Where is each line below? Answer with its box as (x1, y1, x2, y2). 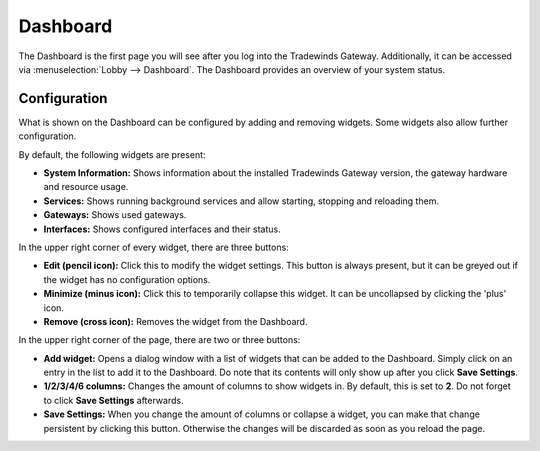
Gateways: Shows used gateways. (43, 209, 187, 221)
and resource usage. (43, 181, 129, 193)
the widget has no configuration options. (43, 273, 211, 285)
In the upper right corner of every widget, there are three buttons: (18, 241, 289, 253)
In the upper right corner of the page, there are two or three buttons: (18, 334, 301, 346)
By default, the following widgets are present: (18, 148, 206, 160)
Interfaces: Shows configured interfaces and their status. (43, 223, 281, 235)
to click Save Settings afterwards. (43, 394, 184, 406)
